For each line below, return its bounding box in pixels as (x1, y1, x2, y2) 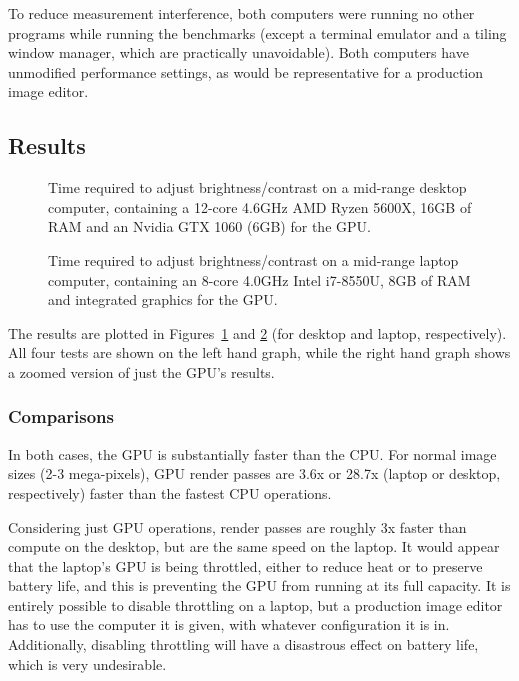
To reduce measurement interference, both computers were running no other (8, 3, 475, 23)
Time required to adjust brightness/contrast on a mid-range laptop (48, 249, 459, 270)
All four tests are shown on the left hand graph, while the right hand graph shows (8, 342, 511, 363)
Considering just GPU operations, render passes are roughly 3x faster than (8, 516, 467, 537)
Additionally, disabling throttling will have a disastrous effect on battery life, (8, 634, 479, 655)
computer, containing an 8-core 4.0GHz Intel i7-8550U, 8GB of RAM (48, 269, 471, 290)
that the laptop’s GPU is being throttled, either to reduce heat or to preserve (8, 555, 483, 576)
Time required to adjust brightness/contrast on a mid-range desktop (48, 177, 467, 198)
